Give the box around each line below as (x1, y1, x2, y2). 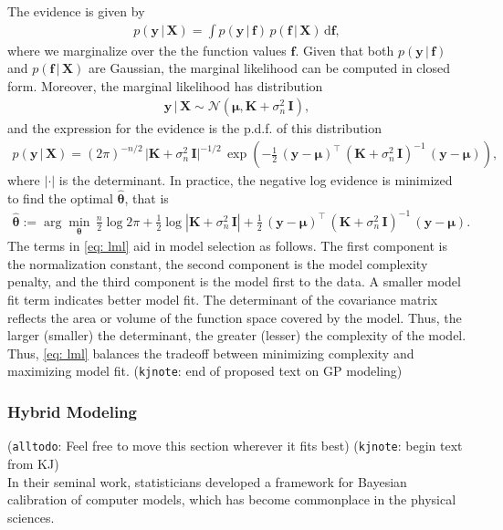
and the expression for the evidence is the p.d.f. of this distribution (7, 119, 382, 138)
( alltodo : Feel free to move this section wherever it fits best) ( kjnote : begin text (7, 436, 463, 455)
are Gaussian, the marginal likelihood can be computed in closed (89, 58, 450, 78)
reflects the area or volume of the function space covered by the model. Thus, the (7, 307, 462, 327)
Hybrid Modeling (7, 400, 137, 422)
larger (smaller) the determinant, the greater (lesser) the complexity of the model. (7, 326, 466, 345)
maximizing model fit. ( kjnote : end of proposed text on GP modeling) (7, 361, 403, 380)
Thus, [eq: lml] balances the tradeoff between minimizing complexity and (7, 343, 414, 362)
